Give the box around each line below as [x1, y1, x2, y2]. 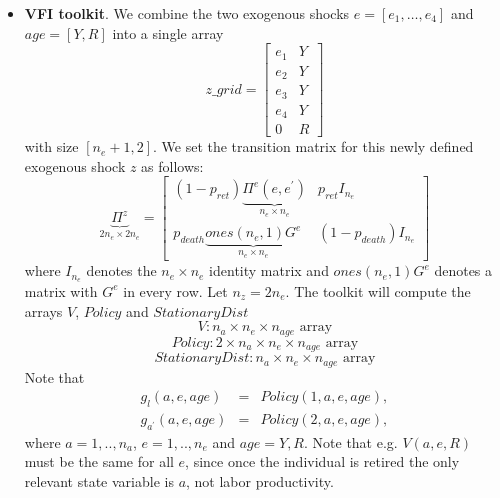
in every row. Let [123, 280, 228, 301]
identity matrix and [209, 260, 329, 281]
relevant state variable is [24, 470, 174, 491]
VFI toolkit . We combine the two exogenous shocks [24, 3, 350, 23]
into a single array [112, 22, 224, 43]
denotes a [434, 260, 493, 281]
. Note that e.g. [304, 431, 398, 452]
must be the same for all [24, 451, 174, 472]
